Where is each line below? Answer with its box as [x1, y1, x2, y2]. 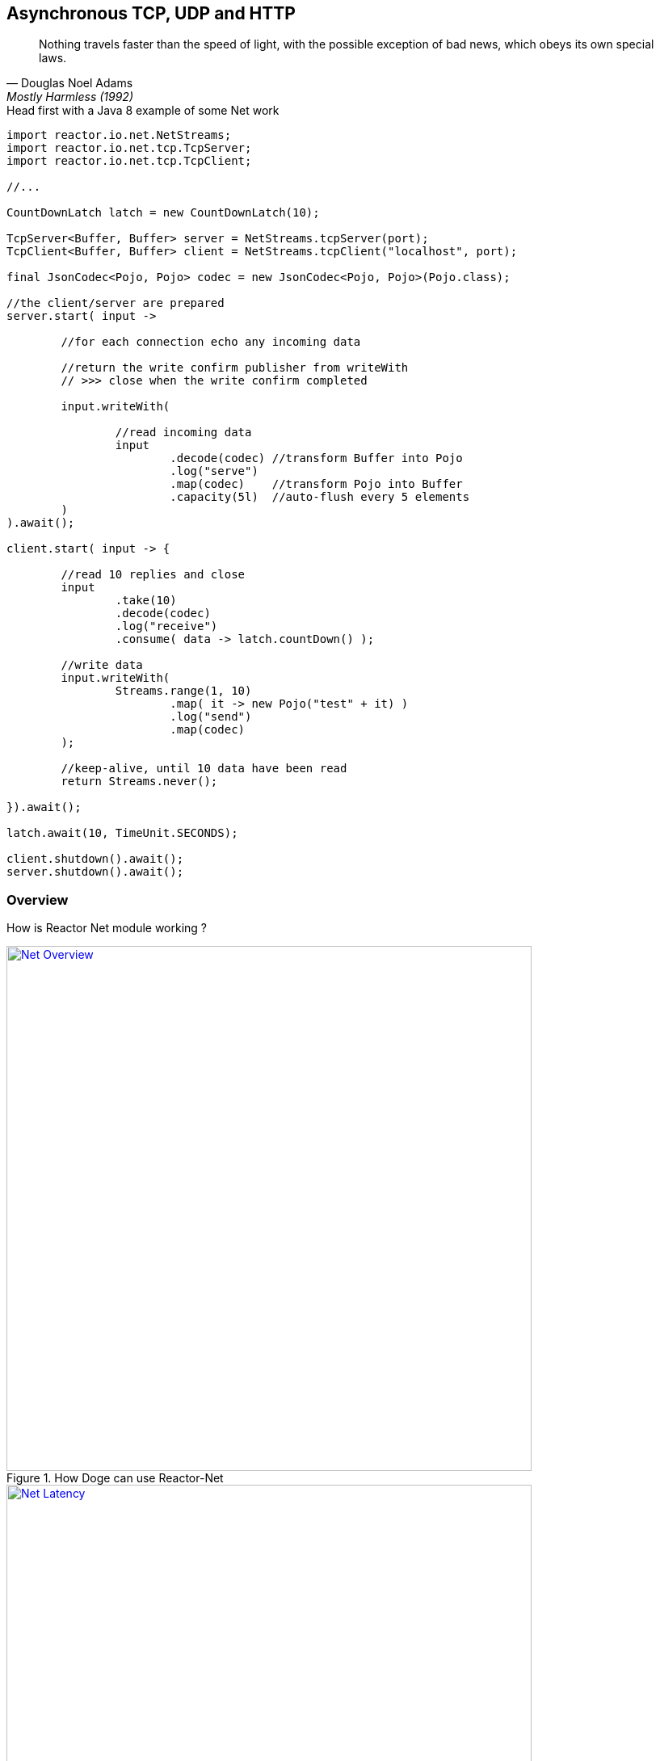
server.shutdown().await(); [6, 865, 184, 879]
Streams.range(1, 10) [115, 684, 252, 698]
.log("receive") [115, 620, 218, 633]
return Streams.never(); [61, 775, 218, 788]
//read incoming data [115, 426, 252, 439]
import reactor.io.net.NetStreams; [6, 128, 232, 142]
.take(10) [115, 594, 177, 607]
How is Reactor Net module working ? [6, 921, 208, 935]
